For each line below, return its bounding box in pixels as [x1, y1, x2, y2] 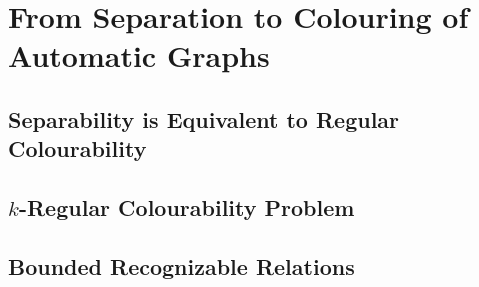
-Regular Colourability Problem [18, 192, 355, 223]
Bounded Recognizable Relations [8, 250, 355, 281]
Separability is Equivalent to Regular [8, 103, 400, 134]
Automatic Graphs [8, 35, 270, 76]
